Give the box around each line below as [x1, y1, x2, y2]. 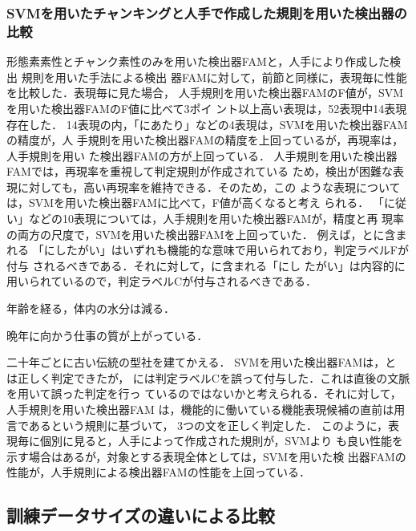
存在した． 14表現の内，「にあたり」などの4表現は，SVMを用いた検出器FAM [6, 116, 408, 132]
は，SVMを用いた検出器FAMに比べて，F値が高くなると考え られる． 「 [6, 194, 384, 211]
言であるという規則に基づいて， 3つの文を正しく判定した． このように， [6, 416, 389, 433]
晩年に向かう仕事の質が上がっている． [6, 326, 208, 343]
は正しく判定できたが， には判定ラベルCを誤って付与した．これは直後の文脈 [6, 369, 410, 386]
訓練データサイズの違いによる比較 [6, 503, 275, 528]
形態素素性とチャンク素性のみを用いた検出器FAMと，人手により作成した [6, 53, 390, 70]
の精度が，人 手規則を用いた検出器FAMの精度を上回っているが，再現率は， [6, 132, 404, 148]
